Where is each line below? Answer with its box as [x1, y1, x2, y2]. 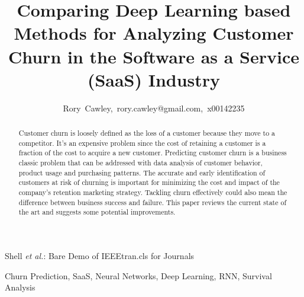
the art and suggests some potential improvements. [18, 207, 176, 217]
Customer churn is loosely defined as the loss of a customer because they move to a [18, 128, 276, 138]
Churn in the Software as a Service [8, 44, 300, 68]
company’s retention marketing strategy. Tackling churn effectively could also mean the [18, 187, 287, 197]
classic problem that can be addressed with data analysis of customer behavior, [18, 158, 263, 168]
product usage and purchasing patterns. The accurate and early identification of [18, 167, 266, 177]
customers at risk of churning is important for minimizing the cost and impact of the [18, 177, 280, 187]
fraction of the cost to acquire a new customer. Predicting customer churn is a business [18, 148, 287, 158]
